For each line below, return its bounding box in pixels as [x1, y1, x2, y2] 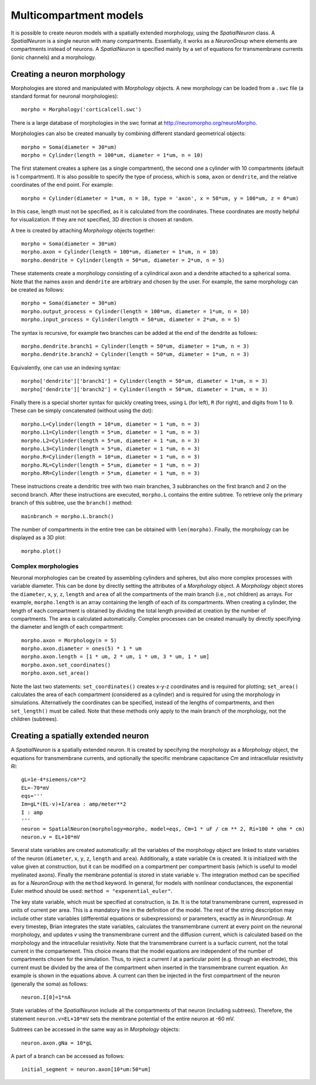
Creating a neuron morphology [11, 69, 126, 79]
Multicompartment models [11, 9, 143, 22]
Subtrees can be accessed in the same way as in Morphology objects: [11, 1026, 180, 1033]
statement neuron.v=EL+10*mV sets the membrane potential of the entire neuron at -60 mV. [11, 1015, 235, 1022]
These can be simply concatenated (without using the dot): [11, 407, 153, 414]
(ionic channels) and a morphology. [11, 53, 97, 61]
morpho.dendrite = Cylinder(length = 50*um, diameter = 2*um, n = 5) [21, 256, 225, 263]
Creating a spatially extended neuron [11, 731, 149, 741]
